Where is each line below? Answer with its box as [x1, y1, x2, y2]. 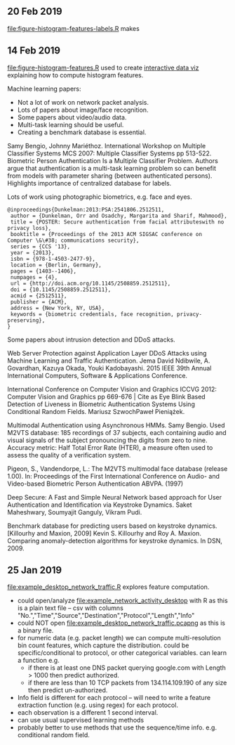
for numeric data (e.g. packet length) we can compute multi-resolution [17, 634, 221, 642]
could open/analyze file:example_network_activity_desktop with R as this [17, 597, 228, 605]
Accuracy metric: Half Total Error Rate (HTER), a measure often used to [7, 443, 213, 452]
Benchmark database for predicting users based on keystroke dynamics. [7, 521, 217, 530]
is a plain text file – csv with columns [17, 604, 124, 612]
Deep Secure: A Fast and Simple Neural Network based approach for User [7, 493, 222, 501]
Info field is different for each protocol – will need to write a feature [17, 694, 211, 702]
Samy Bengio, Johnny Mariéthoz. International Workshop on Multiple [7, 141, 206, 150]
